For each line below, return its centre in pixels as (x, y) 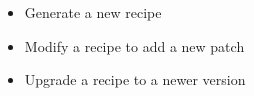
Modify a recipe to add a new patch (134, 45)
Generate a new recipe (93, 12)
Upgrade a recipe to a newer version (135, 79)
